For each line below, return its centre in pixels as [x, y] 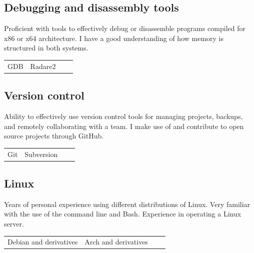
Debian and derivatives [43, 242]
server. [14, 224]
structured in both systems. [46, 48]
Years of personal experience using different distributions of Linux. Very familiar [127, 204]
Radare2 [43, 66]
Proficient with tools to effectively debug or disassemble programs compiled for [125, 28]
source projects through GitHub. [54, 136]
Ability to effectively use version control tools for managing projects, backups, [123, 116]
